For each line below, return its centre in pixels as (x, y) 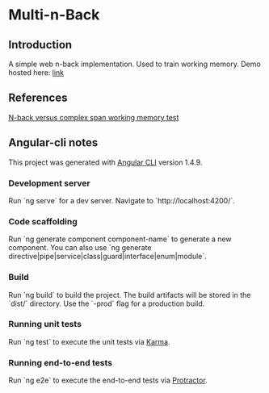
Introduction (40, 45)
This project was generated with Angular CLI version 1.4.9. (105, 162)
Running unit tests (45, 324)
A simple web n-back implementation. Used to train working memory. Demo (134, 64)
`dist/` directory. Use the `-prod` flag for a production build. (107, 303)
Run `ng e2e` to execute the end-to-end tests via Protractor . (108, 380)
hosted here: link (36, 73)
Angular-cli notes (53, 143)
